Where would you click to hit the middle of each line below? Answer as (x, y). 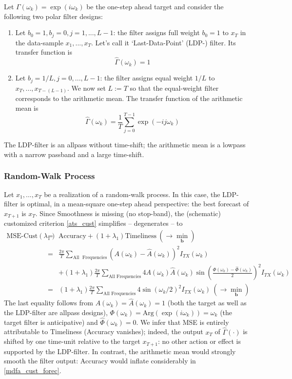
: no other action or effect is (199, 341)
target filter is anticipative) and (51, 322)
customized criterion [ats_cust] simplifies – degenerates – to (93, 223)
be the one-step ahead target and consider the (155, 6)
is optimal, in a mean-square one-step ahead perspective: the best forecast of (135, 204)
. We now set (86, 88)
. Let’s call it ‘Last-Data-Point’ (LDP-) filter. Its (163, 42)
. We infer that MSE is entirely (183, 322)
